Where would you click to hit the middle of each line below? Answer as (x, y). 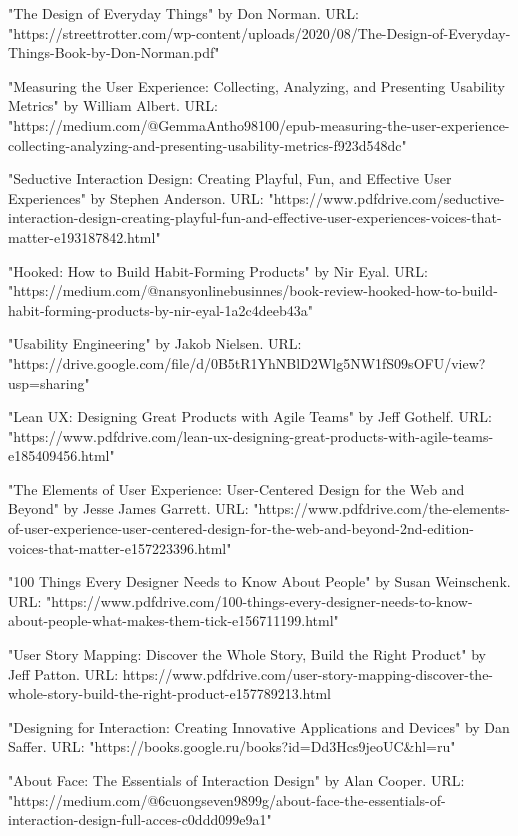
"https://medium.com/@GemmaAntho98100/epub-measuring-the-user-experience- (259, 124)
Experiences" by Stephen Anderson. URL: (136, 197)
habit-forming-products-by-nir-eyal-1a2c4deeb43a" (160, 309)
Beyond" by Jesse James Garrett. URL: (128, 508)
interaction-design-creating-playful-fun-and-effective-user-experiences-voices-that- (255, 217)
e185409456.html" (61, 455)
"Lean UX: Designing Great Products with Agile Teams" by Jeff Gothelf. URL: (250, 416)
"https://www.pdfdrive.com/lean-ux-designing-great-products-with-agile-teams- (251, 435)
